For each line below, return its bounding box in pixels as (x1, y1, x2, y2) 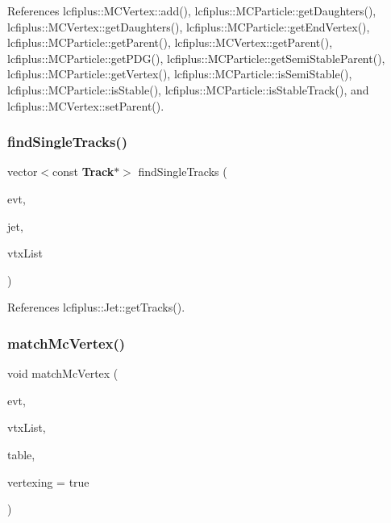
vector (7, 163, 38, 180)
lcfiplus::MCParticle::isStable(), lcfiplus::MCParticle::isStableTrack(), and (7, 81, 369, 98)
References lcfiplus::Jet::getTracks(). (7, 299, 185, 316)
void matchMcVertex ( (7, 365, 119, 382)
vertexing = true (7, 473, 89, 490)
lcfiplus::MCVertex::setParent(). (7, 97, 164, 114)
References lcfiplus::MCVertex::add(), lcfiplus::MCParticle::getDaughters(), (7, 2, 376, 19)
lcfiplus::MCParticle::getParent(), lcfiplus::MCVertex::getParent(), (7, 34, 333, 51)
